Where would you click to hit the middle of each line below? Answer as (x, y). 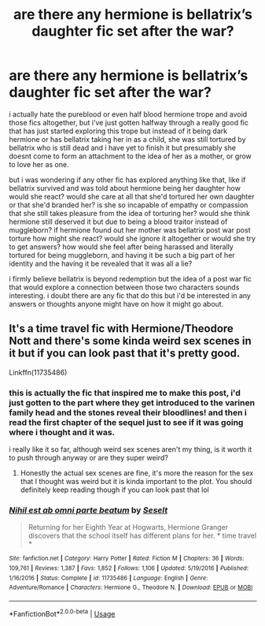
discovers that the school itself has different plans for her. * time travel (142, 536)
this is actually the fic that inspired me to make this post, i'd (125, 393)
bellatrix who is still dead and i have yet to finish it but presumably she (123, 147)
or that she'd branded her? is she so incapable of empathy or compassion (129, 205)
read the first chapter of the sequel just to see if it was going (126, 422)
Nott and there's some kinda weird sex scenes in (130, 341)
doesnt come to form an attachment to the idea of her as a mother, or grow (131, 156)
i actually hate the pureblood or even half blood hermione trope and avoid (128, 114)
